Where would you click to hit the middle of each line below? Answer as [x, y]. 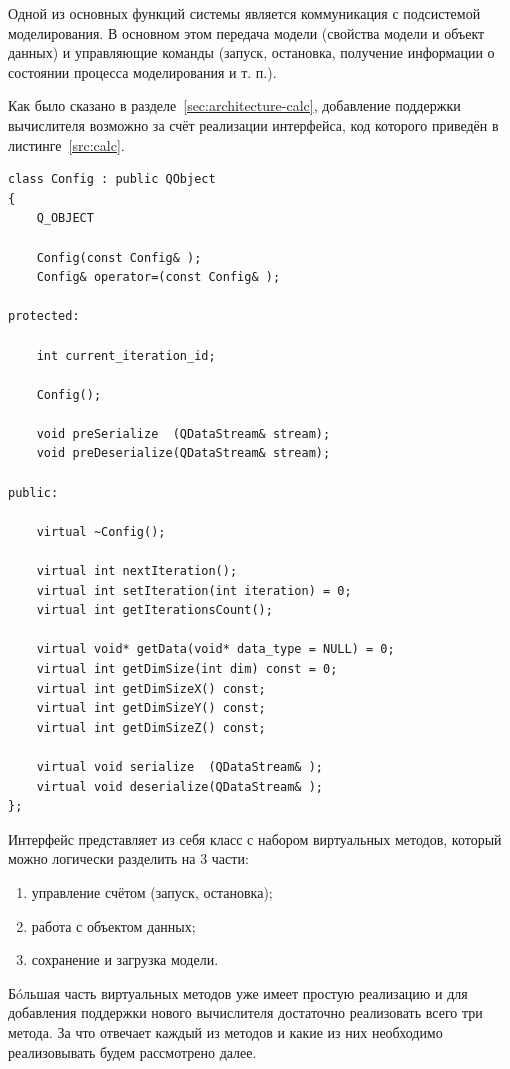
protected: [44, 316]
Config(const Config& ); [119, 257]
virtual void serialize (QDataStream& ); [179, 766]
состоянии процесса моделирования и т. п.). [142, 71]
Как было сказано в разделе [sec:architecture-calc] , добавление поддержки [234, 105]
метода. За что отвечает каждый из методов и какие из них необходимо [225, 1031]
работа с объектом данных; [113, 925]
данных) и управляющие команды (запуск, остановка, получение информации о [251, 52]
